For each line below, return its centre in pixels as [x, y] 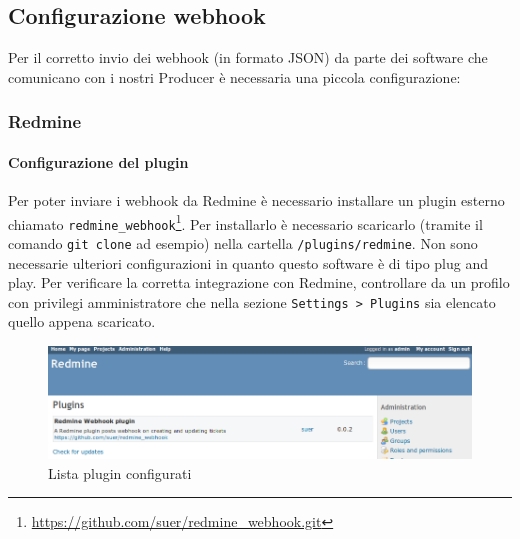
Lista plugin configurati [120, 472]
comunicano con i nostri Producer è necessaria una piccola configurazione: [234, 76]
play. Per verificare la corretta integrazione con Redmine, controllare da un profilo [259, 282]
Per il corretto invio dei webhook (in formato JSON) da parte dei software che [248, 57]
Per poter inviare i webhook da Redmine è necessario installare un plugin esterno [256, 200]
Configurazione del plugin [98, 161]
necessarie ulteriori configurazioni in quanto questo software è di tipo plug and [248, 262]
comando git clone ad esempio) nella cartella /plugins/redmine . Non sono [243, 242]
